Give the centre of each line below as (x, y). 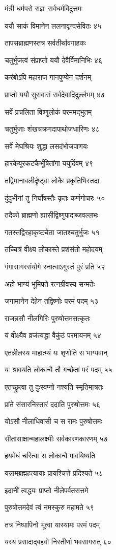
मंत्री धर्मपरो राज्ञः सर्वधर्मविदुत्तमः (44, 8)
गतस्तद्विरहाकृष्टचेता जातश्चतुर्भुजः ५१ (52, 232)
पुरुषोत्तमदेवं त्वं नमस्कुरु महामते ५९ (49, 507)
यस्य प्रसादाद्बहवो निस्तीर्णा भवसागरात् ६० (58, 542)
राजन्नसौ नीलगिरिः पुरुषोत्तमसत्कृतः (48, 318)
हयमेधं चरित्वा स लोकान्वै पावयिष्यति (50, 456)
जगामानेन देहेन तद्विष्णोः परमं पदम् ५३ (52, 301)
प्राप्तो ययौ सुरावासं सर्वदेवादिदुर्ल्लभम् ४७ (55, 94)
